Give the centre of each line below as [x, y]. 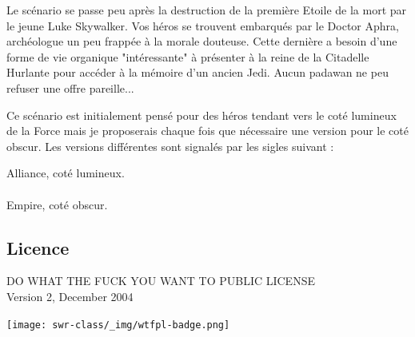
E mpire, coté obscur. [57, 204]
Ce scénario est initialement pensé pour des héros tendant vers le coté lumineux [202, 115]
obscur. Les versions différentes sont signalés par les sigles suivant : [170, 146]
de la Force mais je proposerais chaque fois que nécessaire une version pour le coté [207, 131]
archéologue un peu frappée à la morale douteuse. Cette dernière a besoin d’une [202, 41]
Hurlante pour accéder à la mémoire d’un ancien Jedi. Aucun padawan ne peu [198, 72]
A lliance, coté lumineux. [66, 173]
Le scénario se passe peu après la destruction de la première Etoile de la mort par [207, 10]
